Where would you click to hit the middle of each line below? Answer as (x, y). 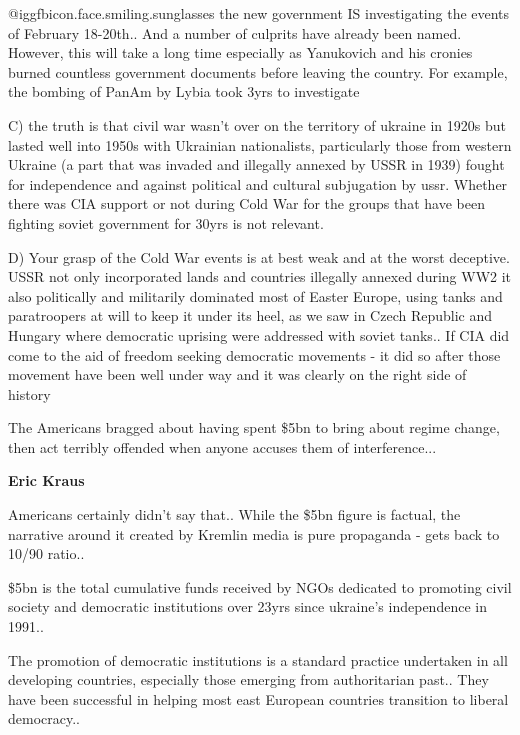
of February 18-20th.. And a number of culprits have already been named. (235, 32)
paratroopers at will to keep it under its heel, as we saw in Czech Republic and (250, 315)
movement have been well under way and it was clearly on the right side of (237, 374)
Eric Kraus (46, 480)
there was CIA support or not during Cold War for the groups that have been (246, 203)
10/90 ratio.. (46, 553)
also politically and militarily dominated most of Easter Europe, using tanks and (255, 295)
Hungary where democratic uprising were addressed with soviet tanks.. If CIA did (259, 334)
